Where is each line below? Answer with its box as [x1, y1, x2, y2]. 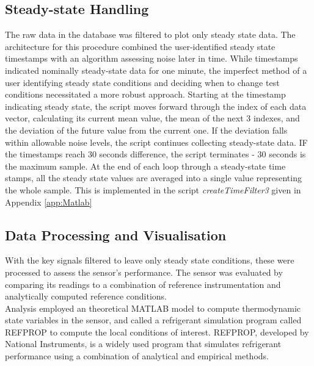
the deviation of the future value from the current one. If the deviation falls [5, 123, 288, 136]
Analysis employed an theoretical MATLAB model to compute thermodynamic [5, 301, 301, 314]
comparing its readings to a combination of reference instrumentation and [5, 278, 281, 290]
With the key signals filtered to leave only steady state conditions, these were [5, 254, 294, 267]
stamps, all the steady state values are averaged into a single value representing [5, 171, 302, 184]
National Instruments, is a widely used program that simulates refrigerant [5, 337, 282, 350]
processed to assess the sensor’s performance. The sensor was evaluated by [5, 265, 283, 278]
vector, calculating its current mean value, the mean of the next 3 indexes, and [5, 112, 300, 124]
